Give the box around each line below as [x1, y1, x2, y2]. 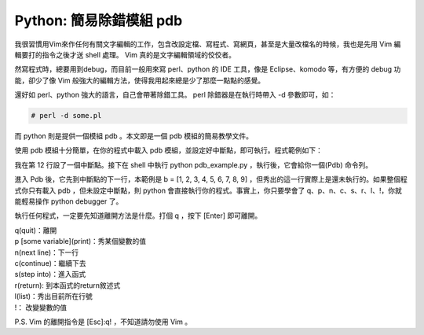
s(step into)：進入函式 [14, 270, 86, 279]
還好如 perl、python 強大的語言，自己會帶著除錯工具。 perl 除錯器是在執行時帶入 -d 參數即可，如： [14, 90, 336, 100]
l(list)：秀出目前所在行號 [14, 292, 93, 301]
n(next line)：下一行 [14, 248, 79, 257]
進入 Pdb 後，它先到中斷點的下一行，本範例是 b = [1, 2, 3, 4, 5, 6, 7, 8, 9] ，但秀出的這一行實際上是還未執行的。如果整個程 [14, 175, 408, 184]
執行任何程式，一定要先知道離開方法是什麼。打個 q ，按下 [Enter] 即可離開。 [14, 211, 262, 220]
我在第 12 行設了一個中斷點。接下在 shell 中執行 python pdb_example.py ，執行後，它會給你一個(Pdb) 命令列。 [14, 160, 373, 169]
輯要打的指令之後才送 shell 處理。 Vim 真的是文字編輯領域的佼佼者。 [14, 50, 236, 59]
